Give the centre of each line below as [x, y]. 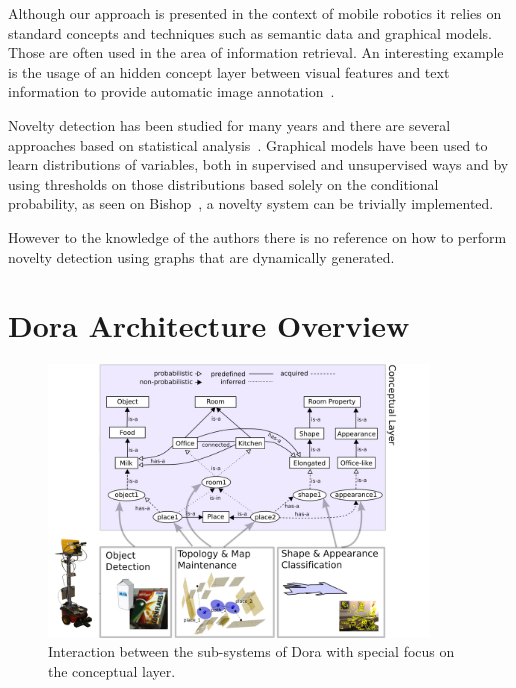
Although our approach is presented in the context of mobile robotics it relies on [255, 13]
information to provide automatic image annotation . [171, 91]
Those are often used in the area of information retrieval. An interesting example [256, 52]
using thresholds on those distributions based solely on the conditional [223, 183]
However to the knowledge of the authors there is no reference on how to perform [257, 236]
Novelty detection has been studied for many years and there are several [229, 124]
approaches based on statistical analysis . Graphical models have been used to [248, 144]
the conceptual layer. [112, 670]
